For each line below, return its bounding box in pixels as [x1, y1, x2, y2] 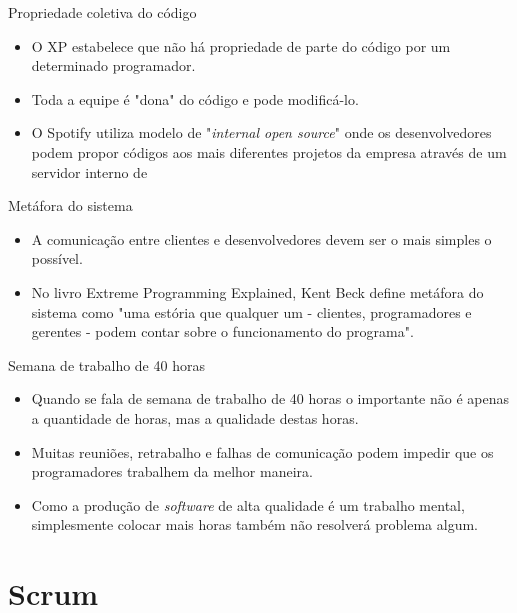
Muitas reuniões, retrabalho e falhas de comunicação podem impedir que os [31, 441, 494, 462]
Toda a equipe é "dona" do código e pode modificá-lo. [31, 88, 359, 109]
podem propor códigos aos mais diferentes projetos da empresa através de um [31, 141, 507, 162]
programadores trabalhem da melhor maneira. [31, 461, 313, 482]
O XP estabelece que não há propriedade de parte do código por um [31, 35, 451, 56]
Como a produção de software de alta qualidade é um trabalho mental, [31, 494, 465, 515]
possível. [31, 248, 83, 269]
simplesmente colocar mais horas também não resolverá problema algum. [31, 514, 478, 535]
